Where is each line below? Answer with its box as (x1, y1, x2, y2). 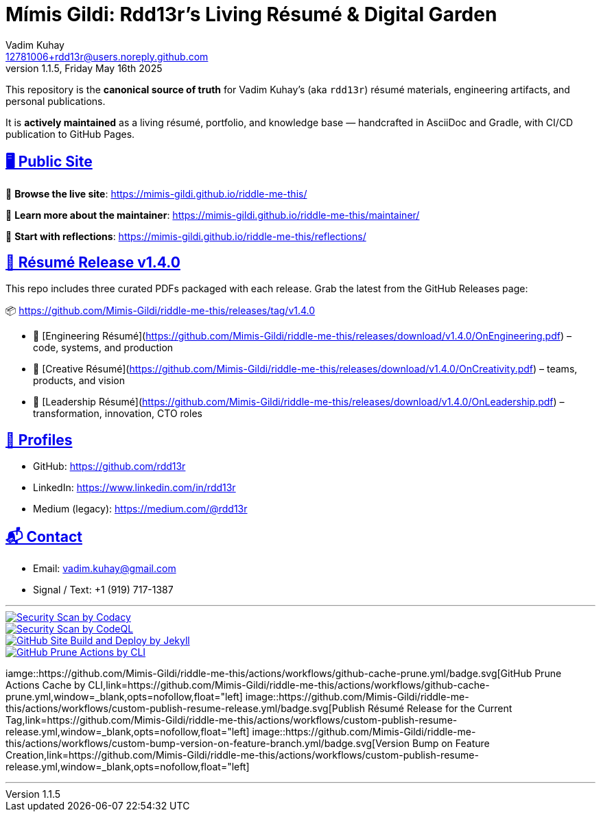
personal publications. (5, 95, 106, 107)
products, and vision (33, 375, 126, 387)
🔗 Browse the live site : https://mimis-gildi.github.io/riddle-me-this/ (5, 187, 307, 200)
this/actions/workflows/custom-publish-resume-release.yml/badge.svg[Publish (5, 702, 365, 715)
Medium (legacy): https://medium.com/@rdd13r (33, 503, 248, 515)
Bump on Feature (412, 737, 490, 750)
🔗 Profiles (5, 431, 73, 449)
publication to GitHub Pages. (5, 128, 135, 140)
